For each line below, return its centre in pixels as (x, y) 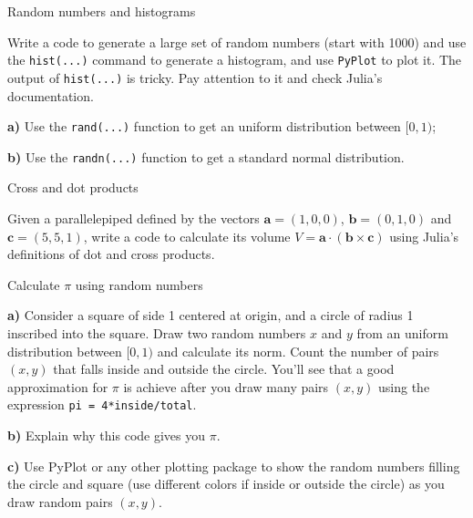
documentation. (51, 95)
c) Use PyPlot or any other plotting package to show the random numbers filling (234, 466)
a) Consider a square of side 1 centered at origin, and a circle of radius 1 (211, 315)
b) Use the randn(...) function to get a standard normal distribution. (206, 156)
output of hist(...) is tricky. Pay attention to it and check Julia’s (195, 77)
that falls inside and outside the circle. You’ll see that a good (224, 369)
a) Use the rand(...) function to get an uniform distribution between (204, 126)
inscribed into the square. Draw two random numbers (157, 332)
